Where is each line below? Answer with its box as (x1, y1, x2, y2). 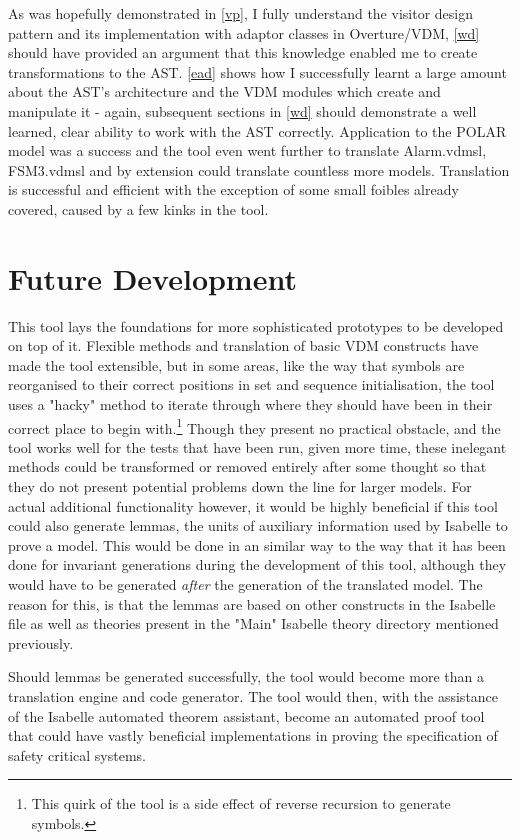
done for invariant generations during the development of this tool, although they (8, 554, 507, 575)
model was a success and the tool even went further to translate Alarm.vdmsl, (8, 140, 487, 161)
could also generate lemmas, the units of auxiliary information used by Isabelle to (8, 515, 508, 536)
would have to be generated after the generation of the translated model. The (8, 574, 483, 595)
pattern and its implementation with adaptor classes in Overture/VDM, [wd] (8, 22, 480, 43)
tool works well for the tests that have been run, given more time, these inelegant (8, 436, 507, 457)
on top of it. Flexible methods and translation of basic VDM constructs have (8, 335, 479, 356)
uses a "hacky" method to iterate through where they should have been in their (8, 394, 493, 415)
